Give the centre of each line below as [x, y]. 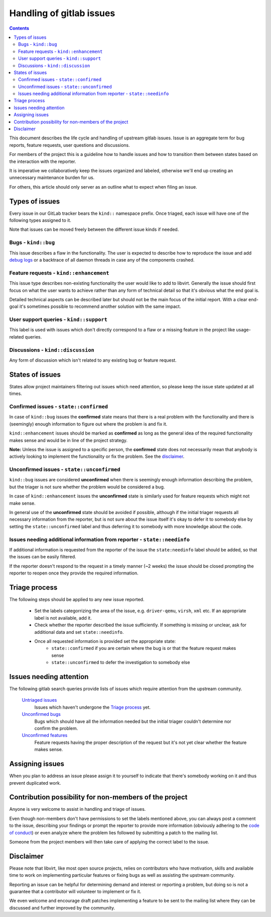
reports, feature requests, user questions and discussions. [70, 145]
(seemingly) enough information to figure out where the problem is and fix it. [88, 424]
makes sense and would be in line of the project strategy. [69, 440]
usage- [243, 330]
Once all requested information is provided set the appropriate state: [105, 641]
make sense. [23, 503]
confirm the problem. [56, 728]
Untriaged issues [39, 700]
